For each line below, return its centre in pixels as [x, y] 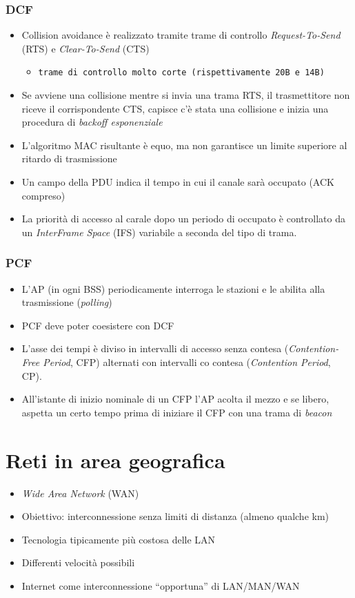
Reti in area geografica [115, 460]
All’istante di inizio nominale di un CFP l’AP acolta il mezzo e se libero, [175, 399]
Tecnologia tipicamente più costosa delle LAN [119, 539]
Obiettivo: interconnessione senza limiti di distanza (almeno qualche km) [175, 516]
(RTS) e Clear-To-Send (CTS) [85, 48]
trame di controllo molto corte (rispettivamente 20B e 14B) [181, 73]
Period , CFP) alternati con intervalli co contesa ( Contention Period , [187, 362]
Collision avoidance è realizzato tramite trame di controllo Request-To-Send [181, 35]
